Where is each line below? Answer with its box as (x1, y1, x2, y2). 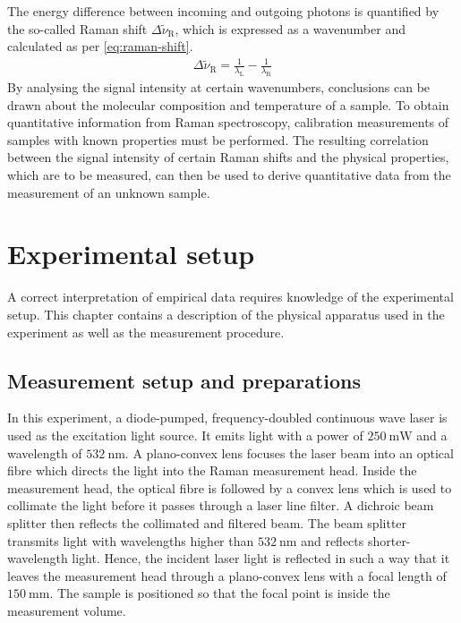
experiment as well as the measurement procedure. (7, 322, 285, 341)
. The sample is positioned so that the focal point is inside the (49, 584, 390, 602)
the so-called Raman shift (7, 19, 148, 38)
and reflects (301, 531, 364, 550)
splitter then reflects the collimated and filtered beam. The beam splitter (7, 513, 407, 532)
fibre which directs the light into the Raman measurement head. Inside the (7, 461, 417, 480)
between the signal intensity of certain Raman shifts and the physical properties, (7, 148, 449, 166)
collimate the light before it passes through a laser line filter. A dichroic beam (7, 496, 434, 515)
